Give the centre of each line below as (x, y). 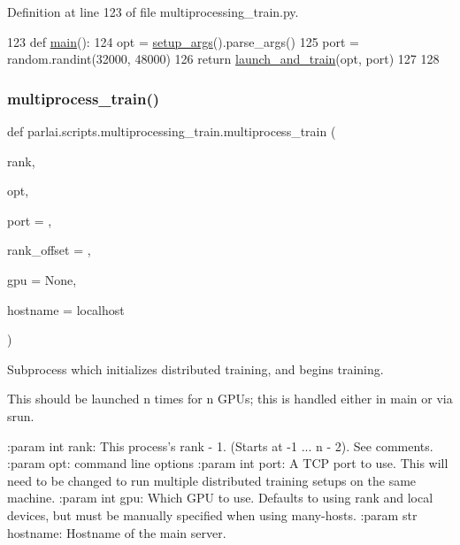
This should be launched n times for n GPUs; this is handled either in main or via (230, 399)
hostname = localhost (66, 309)
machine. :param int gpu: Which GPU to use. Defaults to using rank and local (220, 498)
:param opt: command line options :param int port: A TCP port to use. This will (228, 463)
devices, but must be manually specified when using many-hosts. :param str (212, 514)
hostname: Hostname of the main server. (117, 532)
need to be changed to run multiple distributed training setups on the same (212, 480)
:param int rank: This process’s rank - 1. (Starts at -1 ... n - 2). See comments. (220, 445)
